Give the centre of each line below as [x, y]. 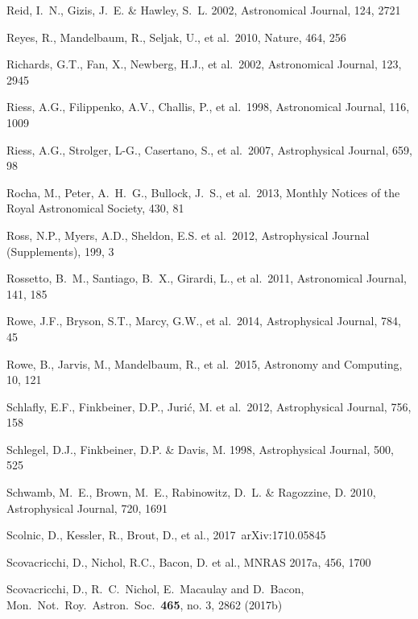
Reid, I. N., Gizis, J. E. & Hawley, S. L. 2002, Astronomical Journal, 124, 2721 [204, 10]
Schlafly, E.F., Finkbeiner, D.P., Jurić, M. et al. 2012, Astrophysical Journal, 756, [209, 406]
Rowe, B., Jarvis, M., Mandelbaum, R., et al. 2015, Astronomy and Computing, [205, 363]
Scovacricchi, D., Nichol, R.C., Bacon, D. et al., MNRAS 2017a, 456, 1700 [189, 561]
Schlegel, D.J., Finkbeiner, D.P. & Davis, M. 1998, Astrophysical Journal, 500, [200, 449]
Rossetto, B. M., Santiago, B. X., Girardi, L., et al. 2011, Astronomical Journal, [207, 278]
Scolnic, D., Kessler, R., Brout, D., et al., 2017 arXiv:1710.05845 [166, 535]
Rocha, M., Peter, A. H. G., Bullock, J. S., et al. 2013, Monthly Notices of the [203, 192]
